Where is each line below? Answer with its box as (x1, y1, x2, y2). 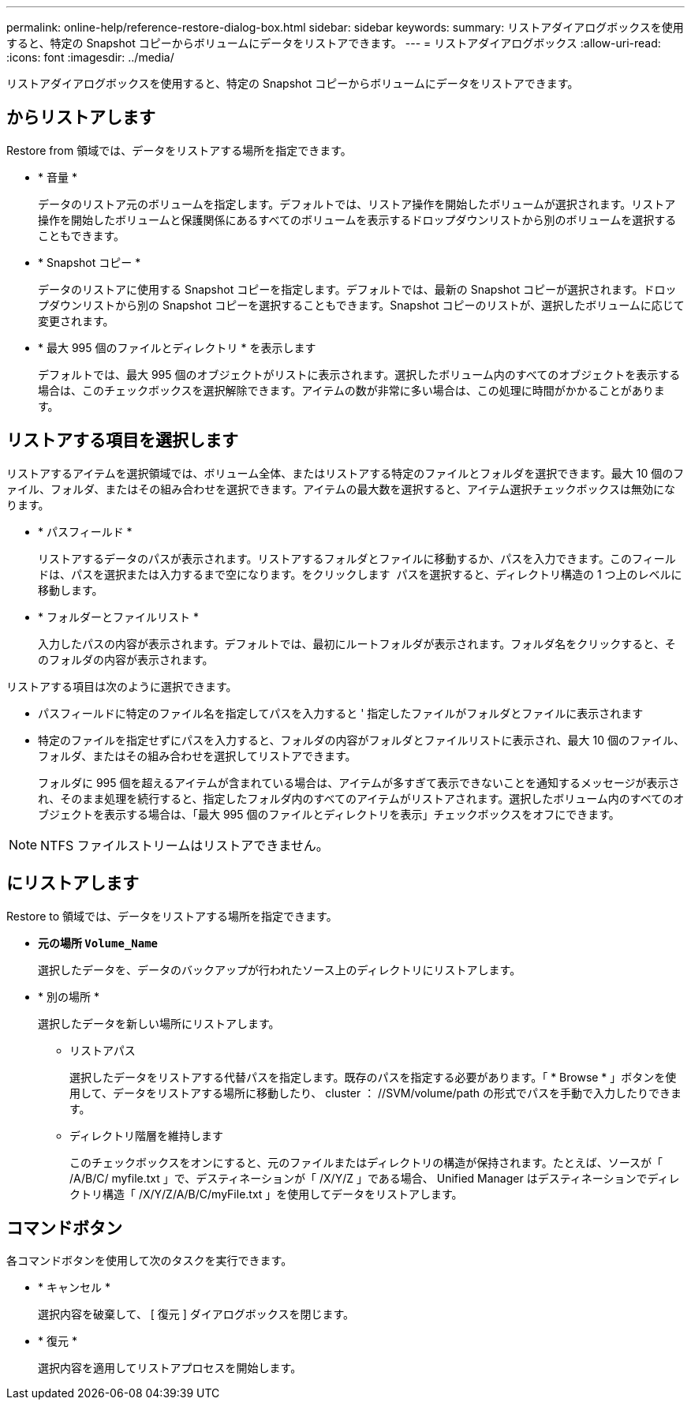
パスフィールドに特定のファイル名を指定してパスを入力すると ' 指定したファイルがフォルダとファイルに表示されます (38, 706, 644, 720)
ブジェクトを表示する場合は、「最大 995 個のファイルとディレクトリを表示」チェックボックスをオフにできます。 (38, 807, 620, 821)
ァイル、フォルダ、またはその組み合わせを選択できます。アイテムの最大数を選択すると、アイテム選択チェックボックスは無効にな (6, 482, 676, 496)
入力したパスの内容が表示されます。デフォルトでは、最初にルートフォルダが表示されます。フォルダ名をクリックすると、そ (38, 636, 676, 651)
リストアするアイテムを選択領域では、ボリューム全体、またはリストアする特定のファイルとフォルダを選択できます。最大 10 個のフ (6, 466, 685, 480)
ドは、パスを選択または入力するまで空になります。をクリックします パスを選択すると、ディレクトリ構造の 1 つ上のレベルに (38, 567, 682, 581)
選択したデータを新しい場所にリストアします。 (38, 1016, 280, 1030)
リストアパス (69, 1043, 136, 1057)
